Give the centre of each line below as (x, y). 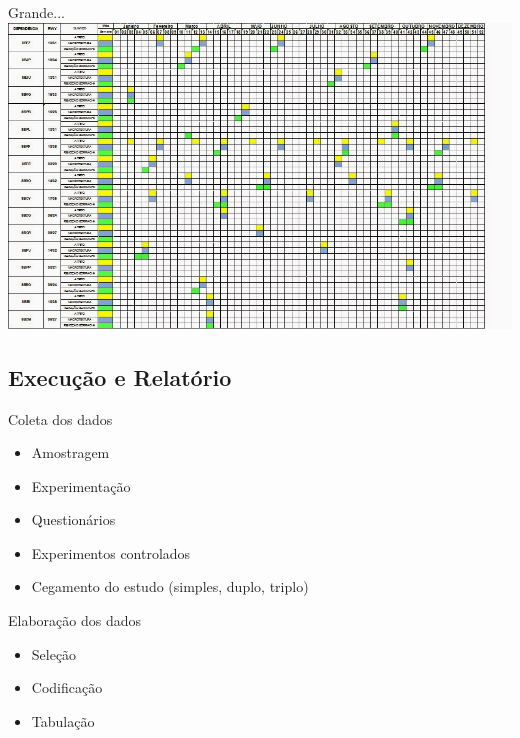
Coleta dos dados (60, 418)
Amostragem (70, 452)
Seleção (54, 653)
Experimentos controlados (111, 552)
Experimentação (81, 485)
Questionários (73, 519)
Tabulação (63, 720)
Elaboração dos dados (75, 620)
